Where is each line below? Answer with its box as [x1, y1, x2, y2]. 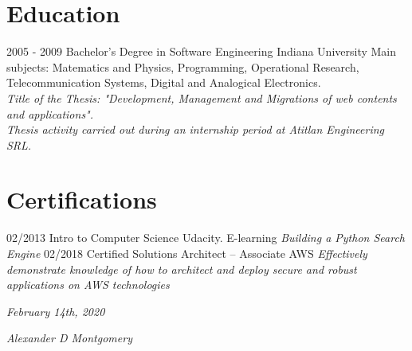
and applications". [6, 105, 94, 122]
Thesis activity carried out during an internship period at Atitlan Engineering [6, 121, 384, 138]
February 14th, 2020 [6, 302, 105, 319]
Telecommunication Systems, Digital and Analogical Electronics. [6, 74, 321, 91]
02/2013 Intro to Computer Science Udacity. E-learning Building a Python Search [6, 229, 405, 246]
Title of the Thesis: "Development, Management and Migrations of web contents [6, 89, 397, 106]
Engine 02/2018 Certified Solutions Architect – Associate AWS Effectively [6, 245, 367, 261]
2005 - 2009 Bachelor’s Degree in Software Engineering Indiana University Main [6, 43, 397, 60]
